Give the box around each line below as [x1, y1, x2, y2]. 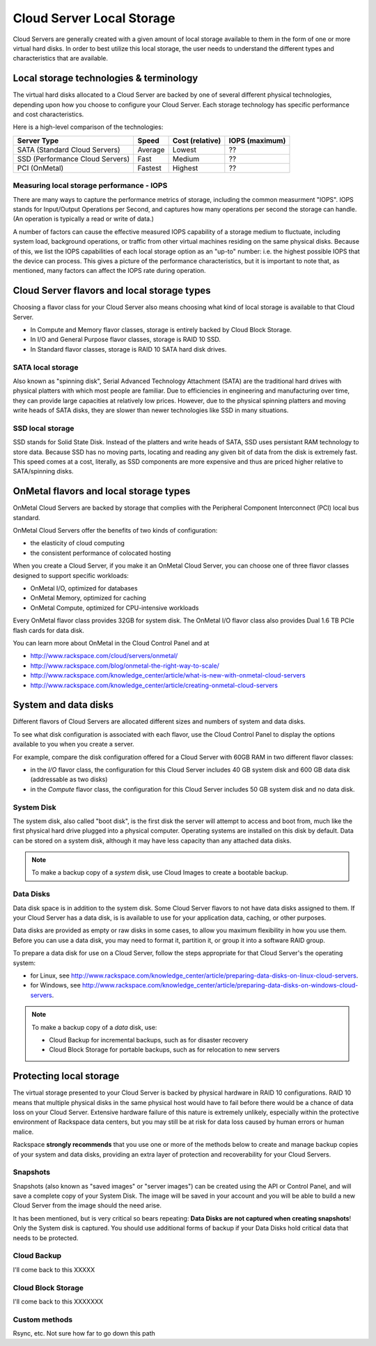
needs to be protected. [13, 1233, 79, 1242]
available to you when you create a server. [13, 740, 135, 749]
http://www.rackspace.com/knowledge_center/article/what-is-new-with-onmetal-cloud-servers [30, 671, 306, 680]
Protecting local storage [13, 1070, 120, 1082]
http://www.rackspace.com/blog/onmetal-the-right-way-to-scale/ [30, 662, 219, 670]
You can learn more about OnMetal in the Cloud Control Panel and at [13, 639, 210, 647]
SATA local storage [13, 362, 79, 372]
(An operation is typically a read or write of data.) [13, 214, 155, 223]
